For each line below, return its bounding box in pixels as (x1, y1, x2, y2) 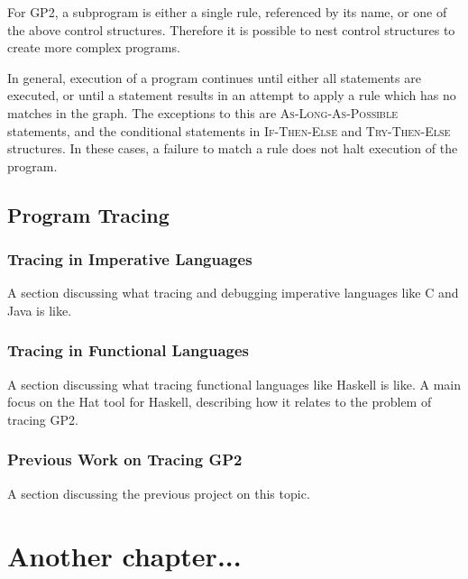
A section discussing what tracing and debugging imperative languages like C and (7, 283, 459, 302)
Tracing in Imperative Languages (7, 248, 252, 271)
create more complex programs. (7, 38, 180, 57)
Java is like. (7, 300, 72, 319)
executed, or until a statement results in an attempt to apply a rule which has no (7, 86, 456, 105)
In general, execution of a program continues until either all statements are (7, 68, 421, 87)
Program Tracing (7, 200, 170, 228)
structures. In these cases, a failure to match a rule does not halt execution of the (7, 139, 458, 158)
